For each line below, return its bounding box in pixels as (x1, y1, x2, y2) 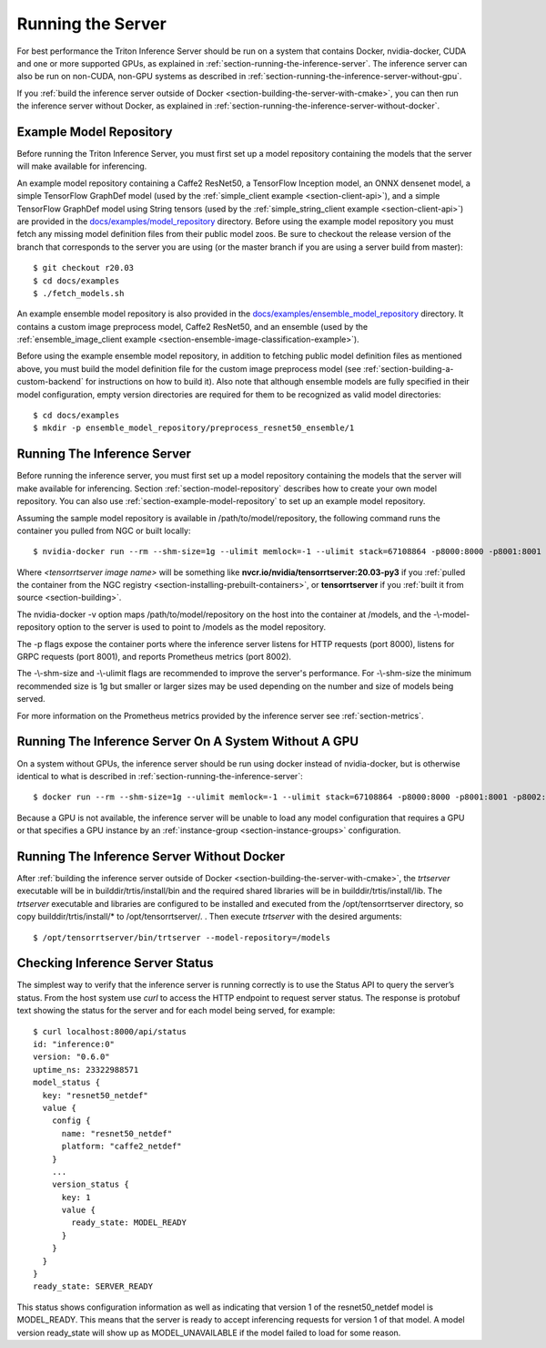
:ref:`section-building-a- (362, 363, 454, 374)
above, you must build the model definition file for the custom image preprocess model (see (16, 363, 361, 374)
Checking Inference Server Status (16, 955, 214, 971)
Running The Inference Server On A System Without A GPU (16, 734, 359, 749)
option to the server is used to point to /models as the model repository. (57, 622, 327, 633)
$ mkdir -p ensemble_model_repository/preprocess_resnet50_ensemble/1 (33, 423, 355, 433)
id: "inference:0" (33, 1039, 116, 1049)
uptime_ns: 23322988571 (33, 1065, 139, 1075)
